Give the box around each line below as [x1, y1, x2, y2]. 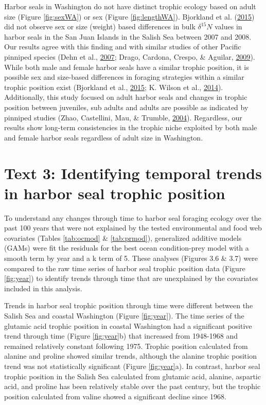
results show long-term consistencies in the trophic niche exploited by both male [4, 122, 257, 133]
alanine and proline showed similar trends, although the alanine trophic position [4, 350, 257, 361]
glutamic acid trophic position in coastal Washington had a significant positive [4, 320, 252, 331]
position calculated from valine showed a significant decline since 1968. [4, 391, 226, 401]
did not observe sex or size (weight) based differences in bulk [4, 21, 196, 32]
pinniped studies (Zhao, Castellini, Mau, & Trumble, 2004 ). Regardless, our [4, 112, 242, 122]
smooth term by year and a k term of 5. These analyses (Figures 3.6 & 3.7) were [4, 253, 258, 263]
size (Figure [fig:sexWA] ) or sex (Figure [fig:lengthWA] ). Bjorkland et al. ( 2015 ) [4, 11, 255, 22]
